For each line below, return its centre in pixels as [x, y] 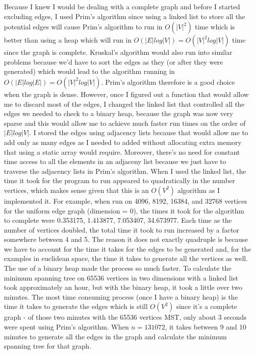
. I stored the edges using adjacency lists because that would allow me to [139, 132]
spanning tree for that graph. [48, 346]
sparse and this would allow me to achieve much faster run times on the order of [125, 123]
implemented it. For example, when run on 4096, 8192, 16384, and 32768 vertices [126, 201]
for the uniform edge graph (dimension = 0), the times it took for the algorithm [124, 210]
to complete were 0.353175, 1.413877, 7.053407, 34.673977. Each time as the [118, 220]
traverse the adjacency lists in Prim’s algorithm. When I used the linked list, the [125, 171]
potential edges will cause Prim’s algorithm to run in [83, 27]
